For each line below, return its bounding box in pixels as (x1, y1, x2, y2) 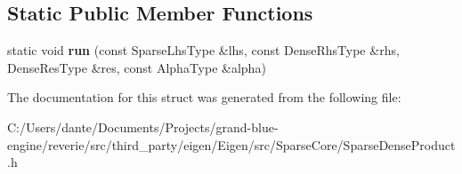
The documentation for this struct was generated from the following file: (7, 88, 401, 107)
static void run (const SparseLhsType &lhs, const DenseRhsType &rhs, (7, 41, 400, 59)
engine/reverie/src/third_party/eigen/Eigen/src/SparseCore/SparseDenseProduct (7, 135, 456, 154)
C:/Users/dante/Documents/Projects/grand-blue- (7, 117, 279, 136)
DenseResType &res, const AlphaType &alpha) (7, 58, 266, 76)
